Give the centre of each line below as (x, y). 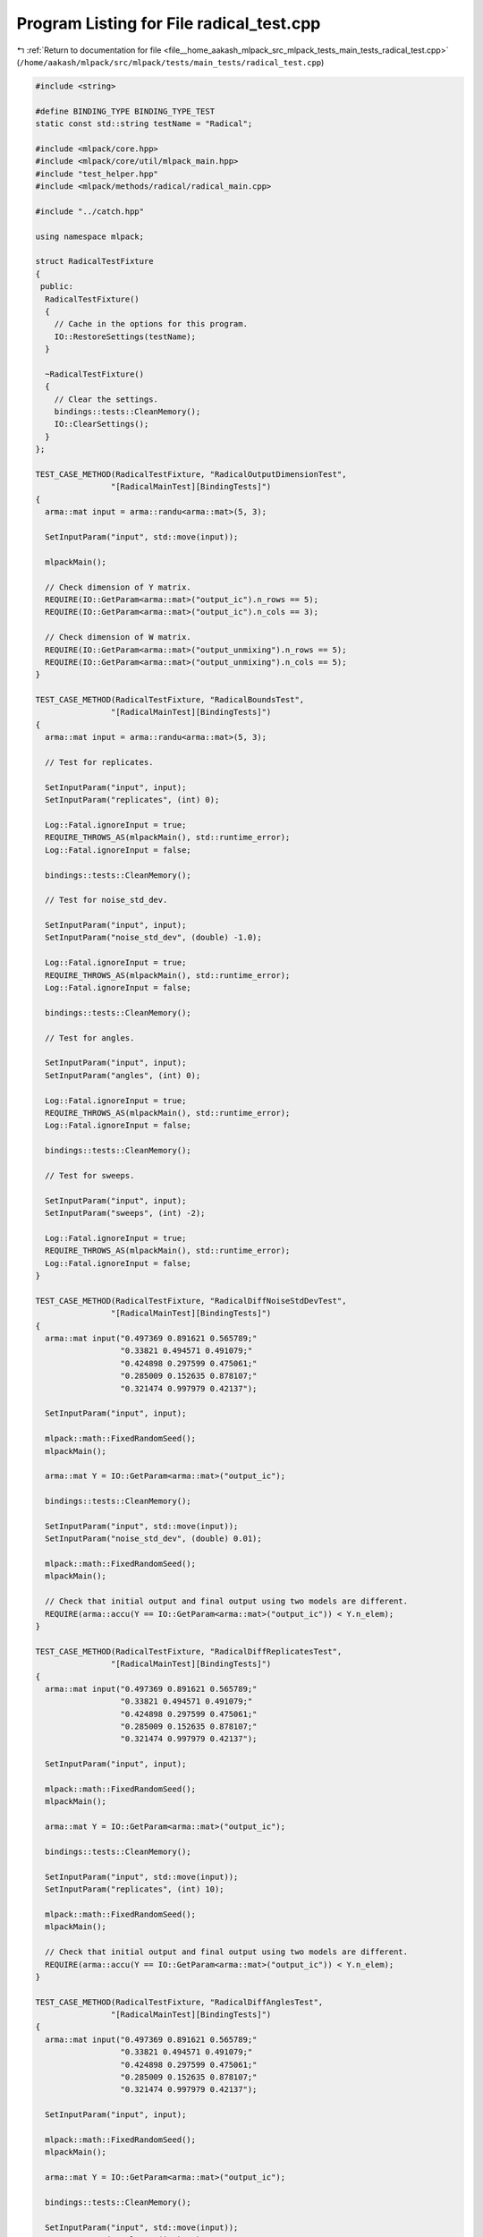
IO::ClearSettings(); (102, 424)
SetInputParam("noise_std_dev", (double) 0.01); (154, 1539)
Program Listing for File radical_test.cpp (169, 23)
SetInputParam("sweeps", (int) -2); (125, 1213)
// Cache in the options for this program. (151, 324)
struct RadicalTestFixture (94, 261)
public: (57, 287)
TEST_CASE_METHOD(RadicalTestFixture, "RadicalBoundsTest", (170, 700)
